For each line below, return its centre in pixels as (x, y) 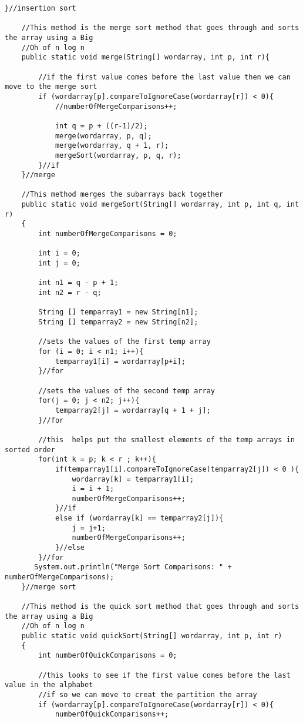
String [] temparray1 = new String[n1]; (118, 312)
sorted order (30, 450)
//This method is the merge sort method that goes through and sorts (160, 28)
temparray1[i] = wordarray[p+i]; (120, 361)
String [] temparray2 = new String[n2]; (118, 322)
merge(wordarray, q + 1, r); (112, 146)
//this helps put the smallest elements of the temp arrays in (166, 440)
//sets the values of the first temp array (124, 342)
